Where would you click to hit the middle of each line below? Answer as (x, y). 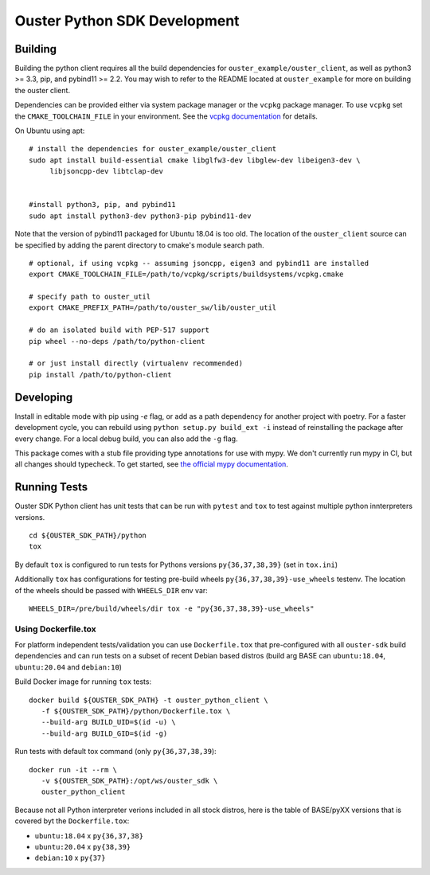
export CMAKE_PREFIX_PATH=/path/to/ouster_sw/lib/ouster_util (153, 308)
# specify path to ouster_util (90, 297)
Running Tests (51, 487)
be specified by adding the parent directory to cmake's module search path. (139, 245)
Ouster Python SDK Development (127, 21)
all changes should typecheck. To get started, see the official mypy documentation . (151, 464)
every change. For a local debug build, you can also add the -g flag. (126, 439)
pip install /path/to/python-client (100, 375)
